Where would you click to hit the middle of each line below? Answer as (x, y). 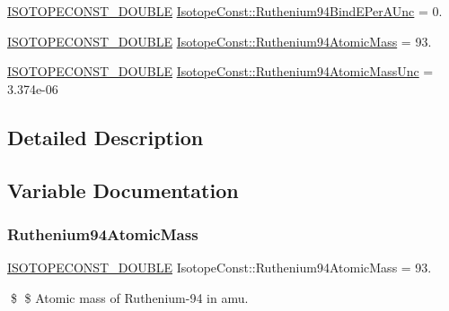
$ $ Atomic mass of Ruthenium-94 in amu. (129, 297)
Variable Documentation (123, 190)
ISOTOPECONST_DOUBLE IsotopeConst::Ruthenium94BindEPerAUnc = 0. (225, 11)
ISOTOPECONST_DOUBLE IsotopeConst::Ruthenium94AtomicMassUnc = (220, 71)
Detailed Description (106, 137)
